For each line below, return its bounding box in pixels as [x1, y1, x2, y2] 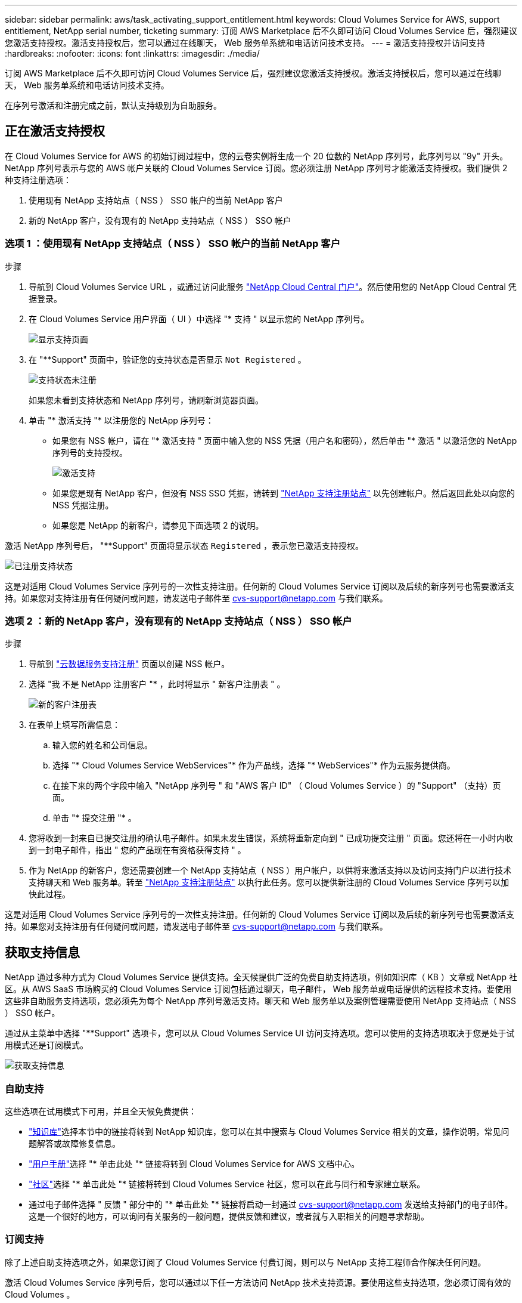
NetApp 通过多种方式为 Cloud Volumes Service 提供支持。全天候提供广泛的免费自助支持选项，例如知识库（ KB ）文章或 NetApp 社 [5, 972, 517, 983]
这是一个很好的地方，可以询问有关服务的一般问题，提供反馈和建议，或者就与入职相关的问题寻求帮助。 [29, 1211, 429, 1221]
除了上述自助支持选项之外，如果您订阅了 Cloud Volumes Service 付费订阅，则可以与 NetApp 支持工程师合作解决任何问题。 [5, 1256, 486, 1267]
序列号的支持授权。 [52, 447, 128, 458]
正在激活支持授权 [5, 123, 105, 139]
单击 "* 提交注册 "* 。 [52, 813, 136, 823]
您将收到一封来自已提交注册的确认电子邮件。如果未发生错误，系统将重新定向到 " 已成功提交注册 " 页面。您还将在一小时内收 [29, 833, 513, 844]
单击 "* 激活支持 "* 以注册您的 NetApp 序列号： [29, 415, 214, 425]
